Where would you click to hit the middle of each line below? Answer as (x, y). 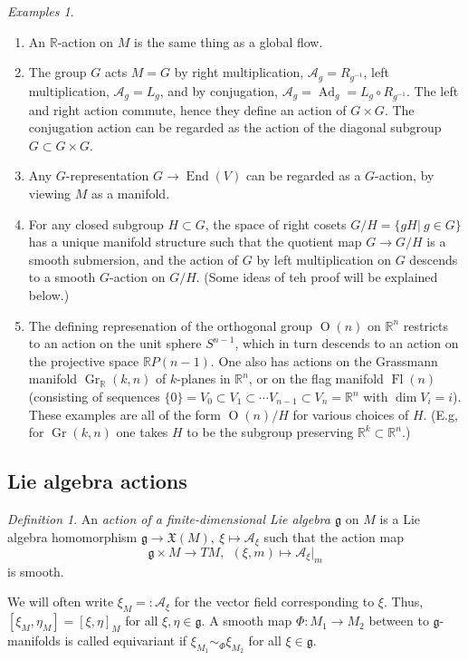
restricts (425, 325)
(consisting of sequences (94, 396)
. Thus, (404, 602)
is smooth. (36, 571)
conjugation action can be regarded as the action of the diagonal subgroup (235, 127)
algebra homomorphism (72, 536)
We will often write (61, 602)
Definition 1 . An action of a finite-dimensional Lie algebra (169, 518)
